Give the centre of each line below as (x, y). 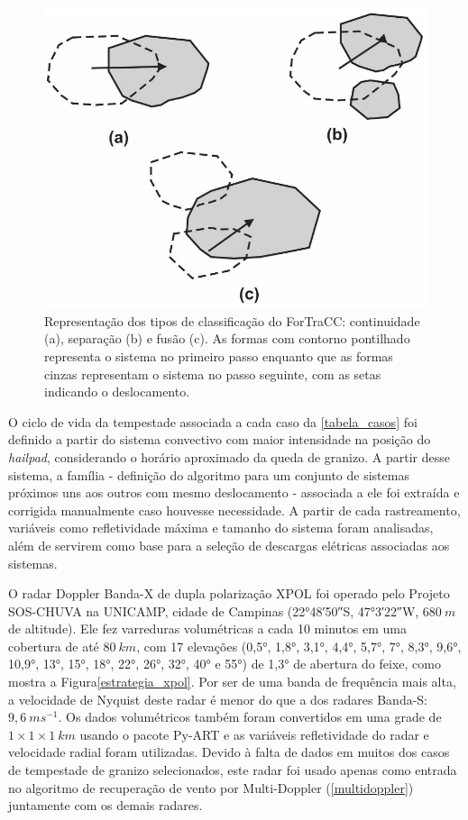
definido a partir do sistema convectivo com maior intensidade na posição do (220, 439)
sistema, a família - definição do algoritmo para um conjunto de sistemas (209, 474)
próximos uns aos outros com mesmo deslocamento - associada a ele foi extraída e (234, 492)
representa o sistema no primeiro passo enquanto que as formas (219, 355)
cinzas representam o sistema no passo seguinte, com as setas (213, 374)
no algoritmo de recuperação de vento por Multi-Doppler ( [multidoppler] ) (211, 787)
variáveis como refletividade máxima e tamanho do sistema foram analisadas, (221, 528)
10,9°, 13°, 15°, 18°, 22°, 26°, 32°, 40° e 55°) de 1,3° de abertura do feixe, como (225, 664)
